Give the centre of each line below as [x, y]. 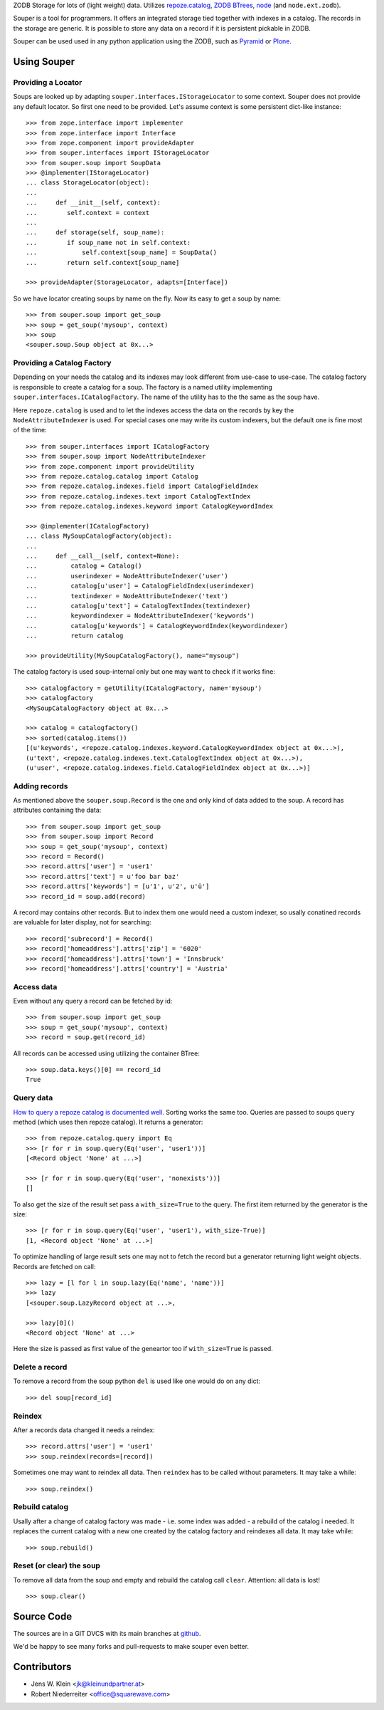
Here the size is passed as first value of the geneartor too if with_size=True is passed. [143, 1349]
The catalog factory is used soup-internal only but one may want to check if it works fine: [144, 672]
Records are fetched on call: [54, 1266]
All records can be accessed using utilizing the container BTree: [107, 1053]
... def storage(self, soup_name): [95, 233]
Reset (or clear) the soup [57, 1565]
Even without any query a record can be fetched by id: [93, 1001]
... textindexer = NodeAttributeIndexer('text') [127, 596]
